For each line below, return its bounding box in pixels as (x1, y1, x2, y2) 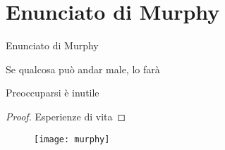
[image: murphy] (34, 134, 110, 144)
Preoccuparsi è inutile (6, 85, 99, 100)
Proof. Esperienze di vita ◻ (6, 108, 126, 123)
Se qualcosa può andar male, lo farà (6, 61, 160, 76)
